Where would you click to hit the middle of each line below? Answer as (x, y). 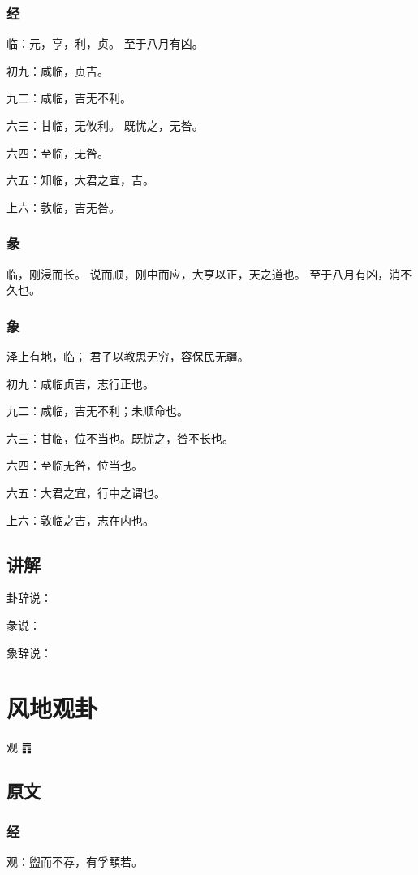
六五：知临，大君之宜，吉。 (80, 180)
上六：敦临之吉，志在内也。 (80, 520)
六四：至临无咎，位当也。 (75, 465)
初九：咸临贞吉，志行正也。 (80, 383)
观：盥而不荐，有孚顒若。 (75, 861)
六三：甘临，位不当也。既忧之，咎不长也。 (120, 437)
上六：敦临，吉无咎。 (63, 207)
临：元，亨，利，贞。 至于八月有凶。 (105, 43)
